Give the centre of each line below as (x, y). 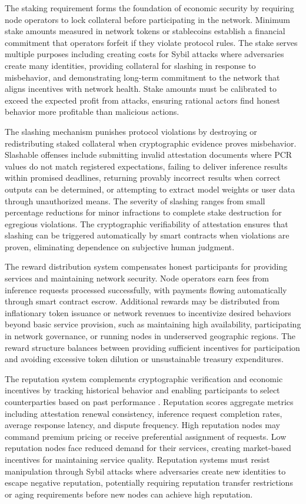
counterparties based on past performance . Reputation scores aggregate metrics (149, 402)
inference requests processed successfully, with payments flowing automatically (146, 289)
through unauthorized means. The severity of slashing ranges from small (135, 200)
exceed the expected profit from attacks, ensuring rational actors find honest (142, 100)
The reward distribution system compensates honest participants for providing (146, 266)
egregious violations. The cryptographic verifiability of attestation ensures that (147, 223)
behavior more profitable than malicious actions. (92, 112)
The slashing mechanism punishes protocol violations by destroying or (131, 131)
